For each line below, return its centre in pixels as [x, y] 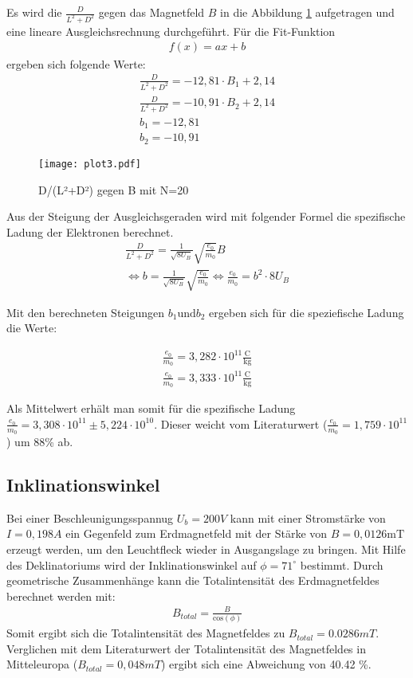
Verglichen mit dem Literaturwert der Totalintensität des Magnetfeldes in [186, 648]
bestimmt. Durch [342, 564]
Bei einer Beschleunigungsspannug [90, 517]
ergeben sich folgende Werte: [76, 63]
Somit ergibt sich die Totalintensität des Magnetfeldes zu [146, 633]
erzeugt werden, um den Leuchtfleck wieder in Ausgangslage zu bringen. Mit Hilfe [206, 549]
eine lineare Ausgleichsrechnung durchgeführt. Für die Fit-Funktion [171, 31]
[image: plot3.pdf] [90, 164]
